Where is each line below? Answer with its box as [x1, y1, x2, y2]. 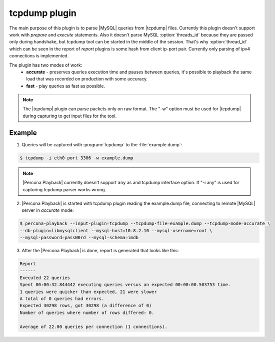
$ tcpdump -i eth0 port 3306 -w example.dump [19, 155, 133, 161]
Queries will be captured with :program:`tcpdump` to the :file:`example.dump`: [21, 141, 182, 147]
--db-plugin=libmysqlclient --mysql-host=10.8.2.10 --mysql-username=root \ [19, 228, 212, 233]
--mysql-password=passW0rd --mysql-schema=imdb [19, 235, 138, 241]
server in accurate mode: [21, 207, 74, 213]
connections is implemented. [9, 53, 69, 59]
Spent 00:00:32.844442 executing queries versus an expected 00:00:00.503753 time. [19, 282, 231, 288]
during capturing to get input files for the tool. [22, 113, 117, 119]
